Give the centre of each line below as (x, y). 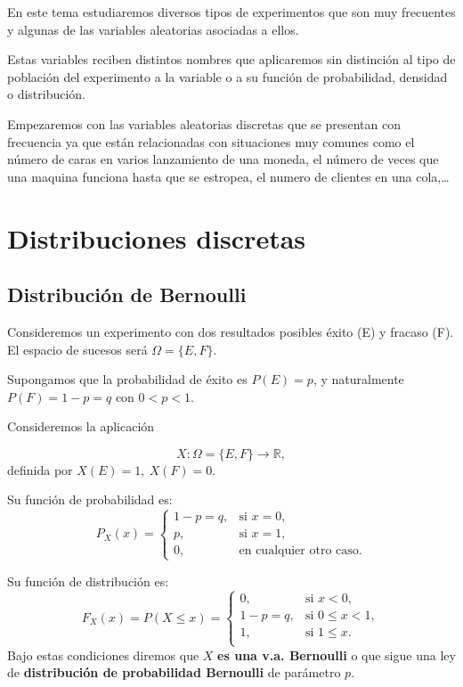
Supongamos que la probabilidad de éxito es (127, 379)
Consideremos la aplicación (81, 426)
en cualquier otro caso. (301, 551)
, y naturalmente (358, 379)
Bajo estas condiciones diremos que (103, 654)
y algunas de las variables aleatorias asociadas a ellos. (153, 29)
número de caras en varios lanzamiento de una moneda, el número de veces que (223, 159)
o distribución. (47, 94)
